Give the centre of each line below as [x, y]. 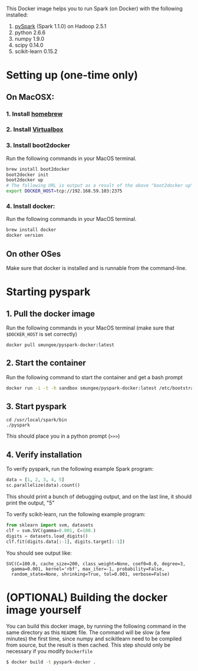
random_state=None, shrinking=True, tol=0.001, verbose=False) [90, 574]
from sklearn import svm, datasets [50, 525]
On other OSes [34, 254]
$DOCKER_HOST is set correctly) [42, 334]
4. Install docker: [31, 206]
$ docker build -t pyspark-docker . [51, 662]
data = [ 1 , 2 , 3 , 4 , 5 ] [35, 480]
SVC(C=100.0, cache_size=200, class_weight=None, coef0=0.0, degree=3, [96, 563]
